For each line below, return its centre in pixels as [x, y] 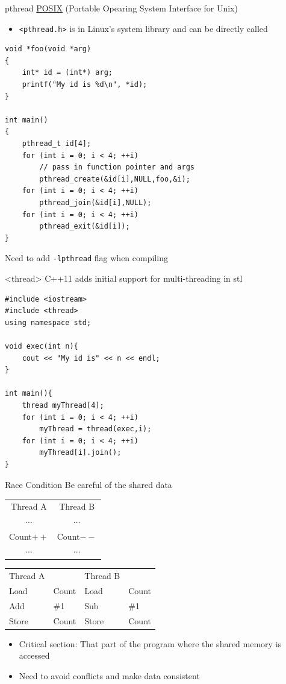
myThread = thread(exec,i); [95, 429]
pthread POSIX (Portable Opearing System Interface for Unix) [121, 8]
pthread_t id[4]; [57, 144]
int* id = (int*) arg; [67, 73]
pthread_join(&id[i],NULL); [95, 202]
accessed [34, 655]
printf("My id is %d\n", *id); [85, 85]
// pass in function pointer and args [117, 167]
